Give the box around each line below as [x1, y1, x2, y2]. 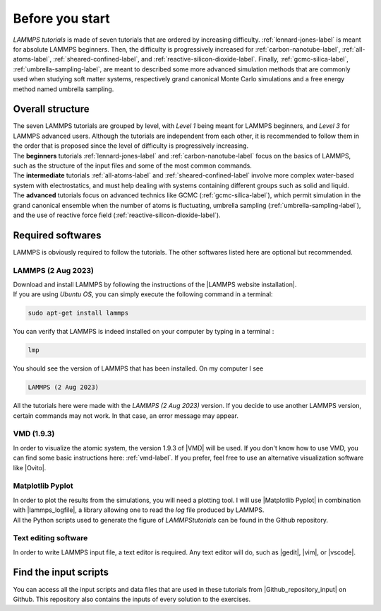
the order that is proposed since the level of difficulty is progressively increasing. [13, 141, 249, 150]
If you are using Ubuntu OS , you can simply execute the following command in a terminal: [13, 290, 273, 298]
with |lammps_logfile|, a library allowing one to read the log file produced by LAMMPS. [13, 506, 265, 514]
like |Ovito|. [13, 463, 47, 472]
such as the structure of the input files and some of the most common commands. [13, 161, 252, 170]
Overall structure [13, 103, 90, 115]
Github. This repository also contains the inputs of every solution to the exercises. [13, 595, 250, 603]
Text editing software [13, 533, 88, 543]
